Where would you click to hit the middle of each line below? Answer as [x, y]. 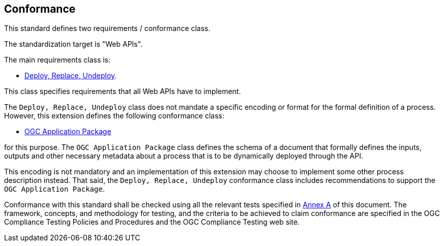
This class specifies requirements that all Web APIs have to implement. [123, 91]
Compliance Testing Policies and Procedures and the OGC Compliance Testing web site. [152, 222]
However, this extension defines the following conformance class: [114, 116]
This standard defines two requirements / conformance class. [107, 28]
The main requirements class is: [57, 60]
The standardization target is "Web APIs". [73, 44]
